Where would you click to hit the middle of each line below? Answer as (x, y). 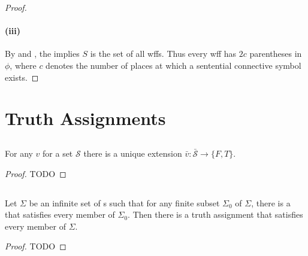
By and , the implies (42, 54)
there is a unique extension (133, 153)
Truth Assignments (85, 118)
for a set (58, 153)
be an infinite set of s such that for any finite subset (124, 202)
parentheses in (276, 54)
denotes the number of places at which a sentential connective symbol (173, 65)
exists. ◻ (22, 77)
